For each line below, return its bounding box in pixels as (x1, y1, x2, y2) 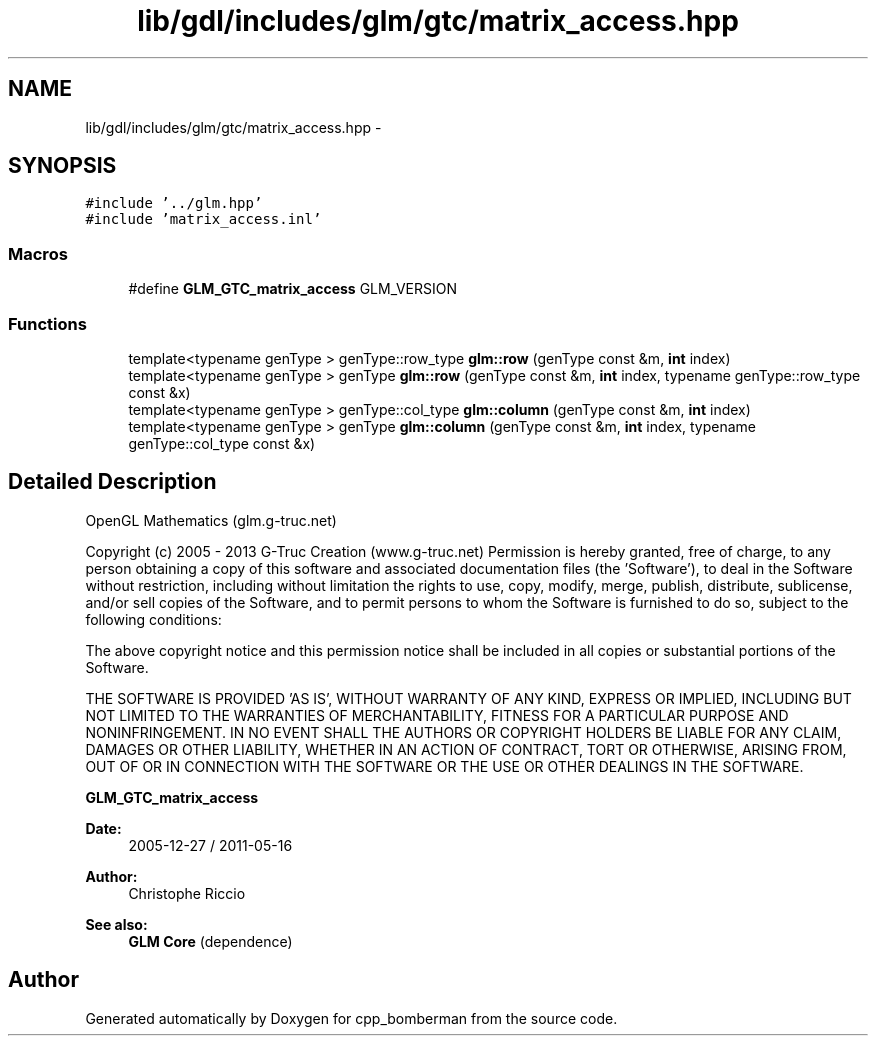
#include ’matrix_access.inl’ (85, 211, 322, 228)
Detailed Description (8, 469, 217, 495)
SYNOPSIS (8, 153, 117, 179)
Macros (8, 243, 68, 264)
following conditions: (85, 610, 222, 628)
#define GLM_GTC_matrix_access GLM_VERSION (128, 280, 457, 298)
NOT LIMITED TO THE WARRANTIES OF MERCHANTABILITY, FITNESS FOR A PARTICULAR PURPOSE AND (85, 706, 789, 724)
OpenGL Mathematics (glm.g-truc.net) (85, 511, 337, 529)
